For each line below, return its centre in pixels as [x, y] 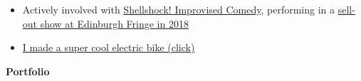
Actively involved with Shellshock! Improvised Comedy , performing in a [178, 9]
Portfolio [28, 71]
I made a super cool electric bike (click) [109, 47]
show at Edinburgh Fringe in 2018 [114, 23]
